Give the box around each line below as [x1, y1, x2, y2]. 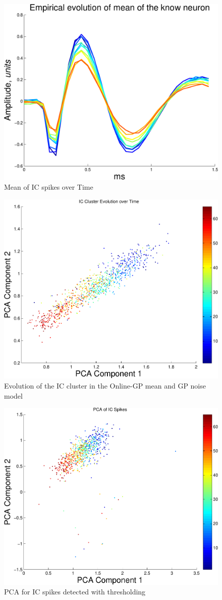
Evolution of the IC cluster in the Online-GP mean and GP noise [4, 380, 206, 391]
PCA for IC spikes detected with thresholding [4, 586, 146, 597]
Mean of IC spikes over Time [4, 182, 93, 192]
